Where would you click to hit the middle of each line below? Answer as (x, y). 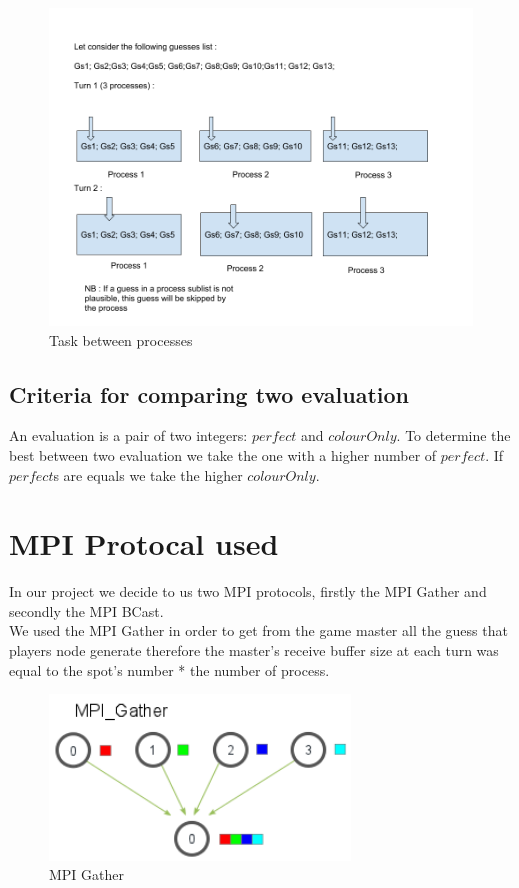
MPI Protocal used (144, 543)
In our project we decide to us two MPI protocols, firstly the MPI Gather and (248, 591)
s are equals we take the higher (148, 474)
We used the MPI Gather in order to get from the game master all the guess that (258, 630)
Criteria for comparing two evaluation (209, 393)
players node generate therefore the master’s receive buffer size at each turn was (254, 650)
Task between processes (121, 339)
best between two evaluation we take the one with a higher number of (223, 454)
